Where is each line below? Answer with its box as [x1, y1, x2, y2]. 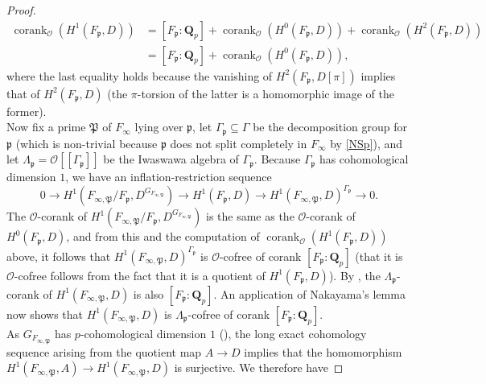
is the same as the [206, 208, 294, 225]
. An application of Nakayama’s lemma [213, 285, 406, 302]
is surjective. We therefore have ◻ [174, 359, 344, 376]
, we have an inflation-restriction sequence [65, 168, 272, 185]
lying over [134, 118, 183, 135]
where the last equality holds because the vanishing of [6, 67, 273, 84]
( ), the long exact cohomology [219, 324, 367, 341]
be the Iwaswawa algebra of [103, 151, 239, 167]
